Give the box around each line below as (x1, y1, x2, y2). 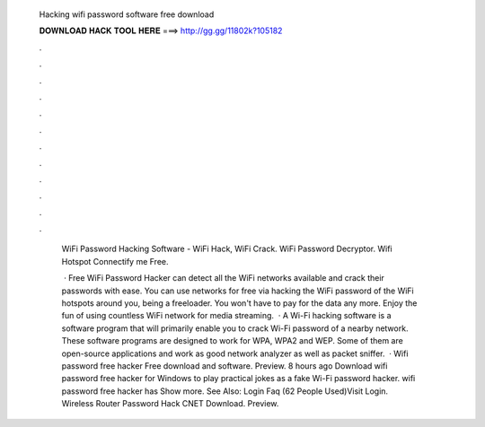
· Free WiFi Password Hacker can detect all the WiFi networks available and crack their (63, 273, 385, 283)
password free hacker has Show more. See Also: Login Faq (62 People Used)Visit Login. (61, 386, 389, 396)
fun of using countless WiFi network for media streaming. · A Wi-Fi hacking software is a (61, 310, 392, 321)
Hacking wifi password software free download (39, 9, 215, 20)
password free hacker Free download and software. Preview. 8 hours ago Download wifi (61, 360, 388, 371)
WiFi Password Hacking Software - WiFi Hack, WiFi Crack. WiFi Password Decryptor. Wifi (61, 243, 392, 255)
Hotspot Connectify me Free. (61, 256, 170, 266)
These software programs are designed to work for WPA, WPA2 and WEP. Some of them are (61, 335, 403, 346)
